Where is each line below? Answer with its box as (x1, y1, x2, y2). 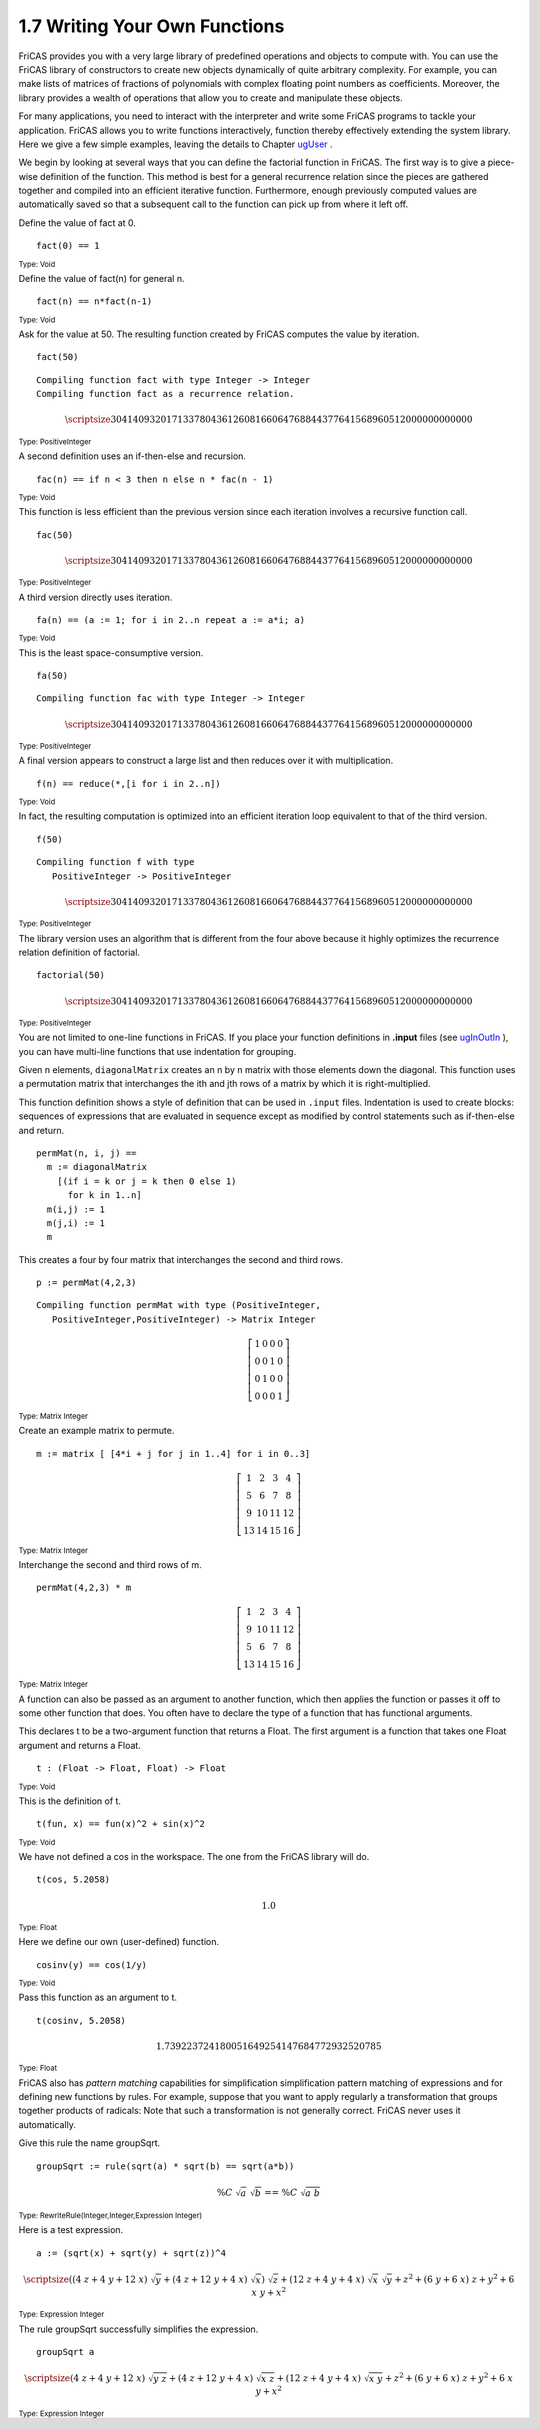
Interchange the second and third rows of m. (18, 1558, 202, 1570)
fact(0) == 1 (36, 240, 100, 252)
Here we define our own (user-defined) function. (18, 1936, 220, 1948)
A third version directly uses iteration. (18, 591, 173, 603)
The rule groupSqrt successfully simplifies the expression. (18, 2323, 259, 2335)
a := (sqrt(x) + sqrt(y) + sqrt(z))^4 (36, 2247, 227, 2259)
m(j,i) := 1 (46, 1217, 105, 1229)
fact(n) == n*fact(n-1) (36, 296, 153, 307)
